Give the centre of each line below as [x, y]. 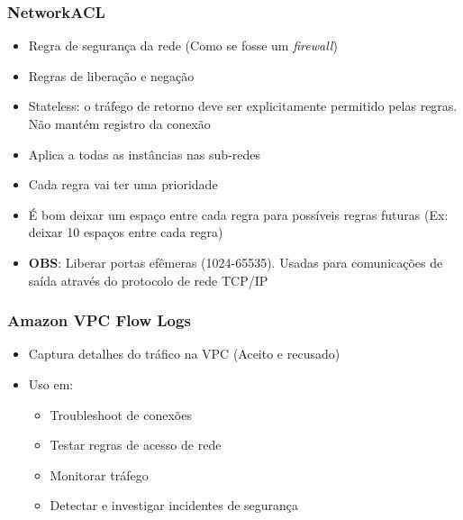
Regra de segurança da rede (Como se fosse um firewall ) [183, 46]
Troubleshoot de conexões [121, 414]
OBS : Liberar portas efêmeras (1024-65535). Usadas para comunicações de [236, 262]
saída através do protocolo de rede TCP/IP [148, 280]
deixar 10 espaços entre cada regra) [126, 232]
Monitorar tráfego [99, 474]
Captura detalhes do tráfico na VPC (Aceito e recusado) [184, 354]
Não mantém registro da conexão [119, 123]
